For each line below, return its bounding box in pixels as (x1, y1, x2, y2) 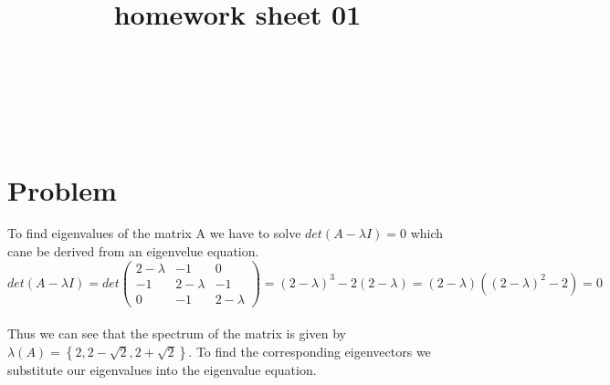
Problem (7, 171, 117, 208)
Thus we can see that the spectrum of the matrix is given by (7, 324, 346, 343)
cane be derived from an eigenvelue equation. (7, 242, 259, 261)
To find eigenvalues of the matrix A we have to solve (7, 224, 301, 243)
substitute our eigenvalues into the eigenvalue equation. (7, 359, 317, 379)
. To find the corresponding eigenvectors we (188, 341, 431, 360)
